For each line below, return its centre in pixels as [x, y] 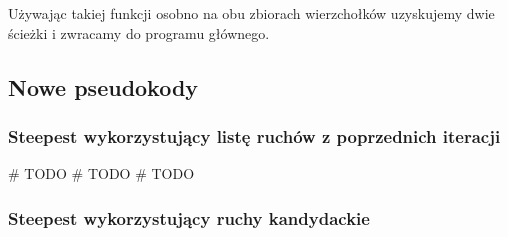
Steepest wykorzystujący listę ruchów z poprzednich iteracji [254, 135]
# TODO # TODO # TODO [101, 173]
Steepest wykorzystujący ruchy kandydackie [189, 217]
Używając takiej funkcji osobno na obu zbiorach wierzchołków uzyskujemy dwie [251, 13]
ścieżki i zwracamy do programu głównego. [139, 32]
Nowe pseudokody [103, 86]
